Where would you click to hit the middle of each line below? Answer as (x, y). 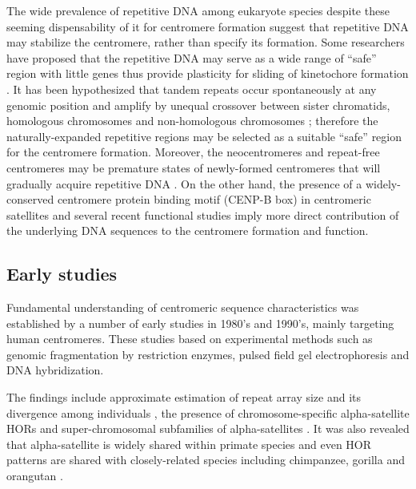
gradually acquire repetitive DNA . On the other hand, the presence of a (184, 183)
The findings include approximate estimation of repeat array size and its (184, 397)
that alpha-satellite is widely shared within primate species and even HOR (189, 444)
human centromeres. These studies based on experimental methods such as (190, 339)
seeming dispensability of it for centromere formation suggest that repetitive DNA (208, 26)
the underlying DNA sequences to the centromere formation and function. (188, 230)
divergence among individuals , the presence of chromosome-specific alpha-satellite (208, 412)
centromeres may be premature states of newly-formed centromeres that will (194, 167)
